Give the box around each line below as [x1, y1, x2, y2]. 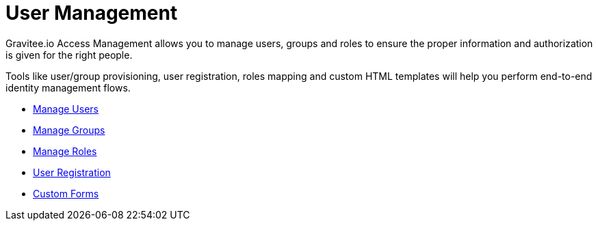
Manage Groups [33, 124, 105, 136]
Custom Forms [33, 187, 99, 199]
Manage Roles [33, 145, 97, 157]
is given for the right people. [5, 48, 133, 61]
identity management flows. [5, 81, 131, 94]
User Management [5, 1, 178, 25]
